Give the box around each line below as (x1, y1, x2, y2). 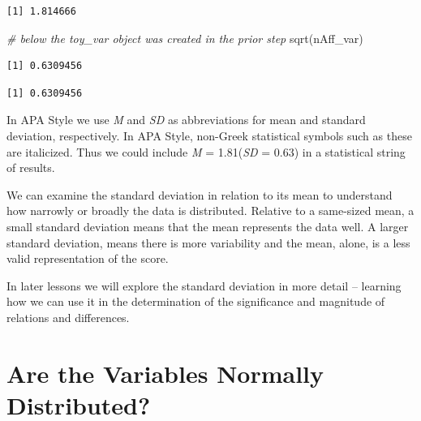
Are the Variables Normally (6, 356, 324, 389)
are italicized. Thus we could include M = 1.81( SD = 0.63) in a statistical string (6, 143, 406, 160)
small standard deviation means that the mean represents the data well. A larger (6, 217, 409, 234)
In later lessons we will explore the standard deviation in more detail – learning (6, 277, 402, 294)
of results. (6, 159, 55, 176)
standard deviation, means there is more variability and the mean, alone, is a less (6, 234, 410, 251)
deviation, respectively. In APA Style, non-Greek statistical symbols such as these (6, 127, 412, 144)
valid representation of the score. (6, 250, 169, 267)
